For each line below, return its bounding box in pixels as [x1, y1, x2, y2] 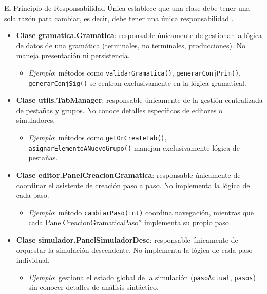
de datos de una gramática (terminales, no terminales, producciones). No [16, 40, 245, 50]
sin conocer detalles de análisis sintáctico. [28, 282, 159, 292]
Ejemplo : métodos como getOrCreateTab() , [28, 132, 167, 143]
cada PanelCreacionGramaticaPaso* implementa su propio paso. [28, 217, 231, 228]
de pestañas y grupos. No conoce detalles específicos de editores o [16, 104, 222, 115]
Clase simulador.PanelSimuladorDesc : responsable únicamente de [16, 234, 238, 245]
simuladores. [16, 115, 55, 125]
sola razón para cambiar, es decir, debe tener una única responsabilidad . [4, 12, 234, 23]
